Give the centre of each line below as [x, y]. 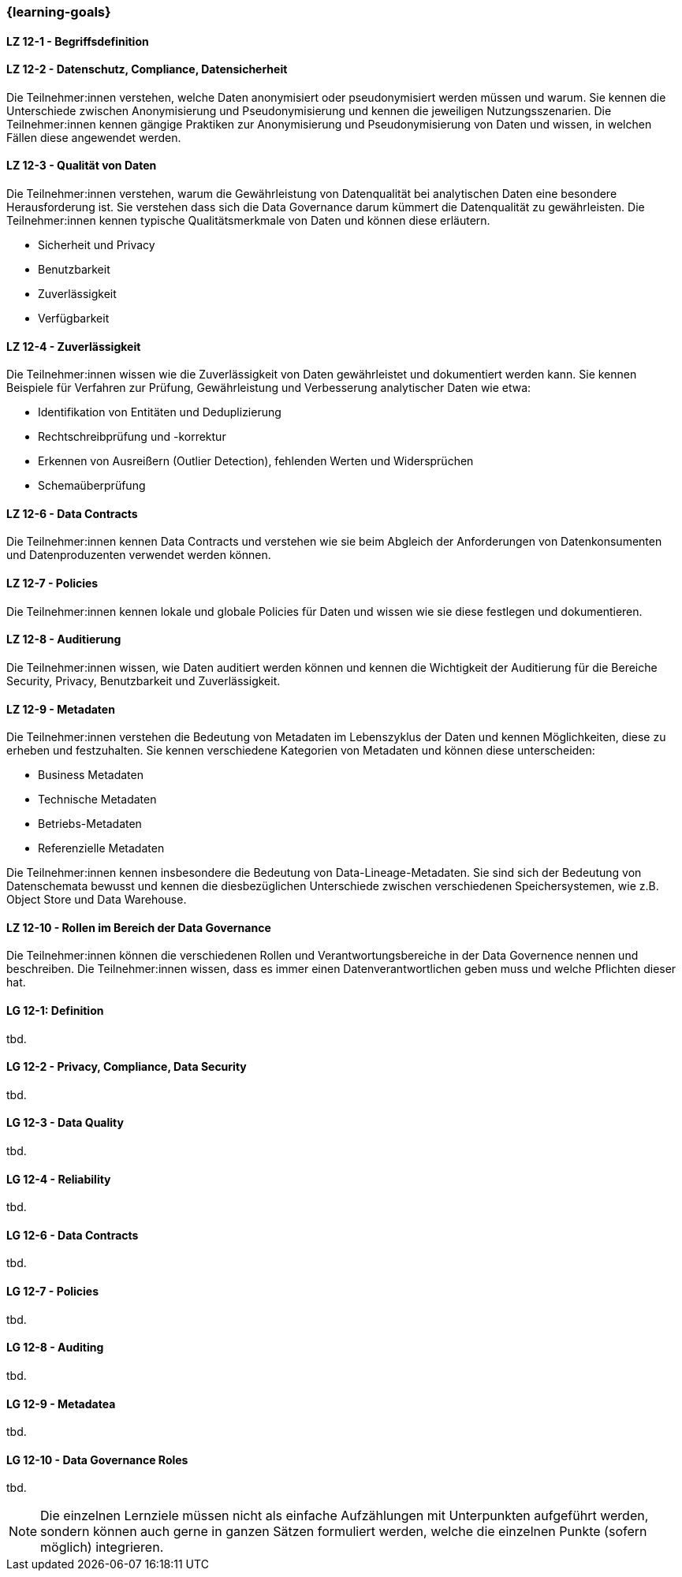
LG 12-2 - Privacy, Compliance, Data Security [127, 1067]
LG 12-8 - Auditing [55, 1348]
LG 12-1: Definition [55, 1010]
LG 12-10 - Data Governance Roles [97, 1460]
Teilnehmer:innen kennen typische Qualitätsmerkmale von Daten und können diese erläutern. [248, 221]
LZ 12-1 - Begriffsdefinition [78, 41]
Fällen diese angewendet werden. [94, 137]
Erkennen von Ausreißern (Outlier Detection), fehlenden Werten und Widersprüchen [256, 461]
